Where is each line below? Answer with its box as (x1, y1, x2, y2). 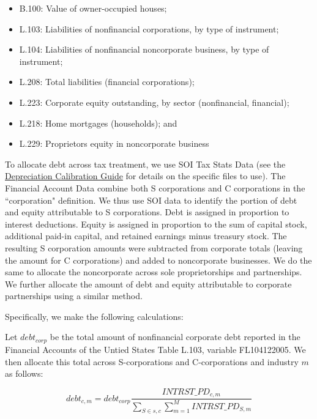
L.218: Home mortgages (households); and (19, 116, 177, 129)
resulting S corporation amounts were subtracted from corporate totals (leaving (5, 241, 303, 254)
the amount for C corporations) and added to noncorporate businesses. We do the (5, 253, 312, 266)
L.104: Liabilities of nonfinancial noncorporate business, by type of (19, 43, 269, 56)
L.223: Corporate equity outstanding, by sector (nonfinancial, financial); (19, 95, 289, 108)
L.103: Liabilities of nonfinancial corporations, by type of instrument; (19, 22, 279, 35)
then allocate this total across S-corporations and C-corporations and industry (5, 355, 299, 368)
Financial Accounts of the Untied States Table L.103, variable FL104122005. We (5, 343, 306, 355)
